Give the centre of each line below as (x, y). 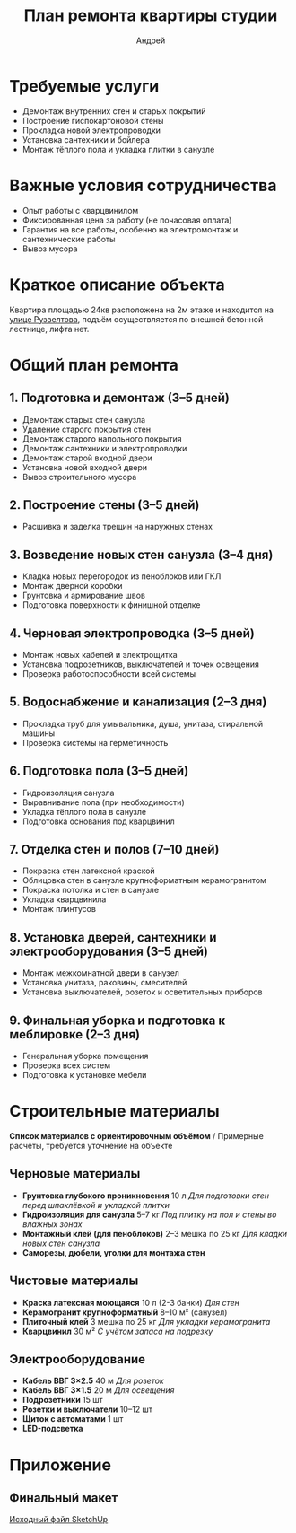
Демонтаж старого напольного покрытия (102, 438)
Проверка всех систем (66, 1065)
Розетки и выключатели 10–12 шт (87, 1409)
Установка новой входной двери (85, 467)
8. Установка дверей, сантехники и (113, 937)
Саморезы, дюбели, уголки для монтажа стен (113, 1252)
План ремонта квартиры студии (151, 16)
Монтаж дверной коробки (72, 586)
